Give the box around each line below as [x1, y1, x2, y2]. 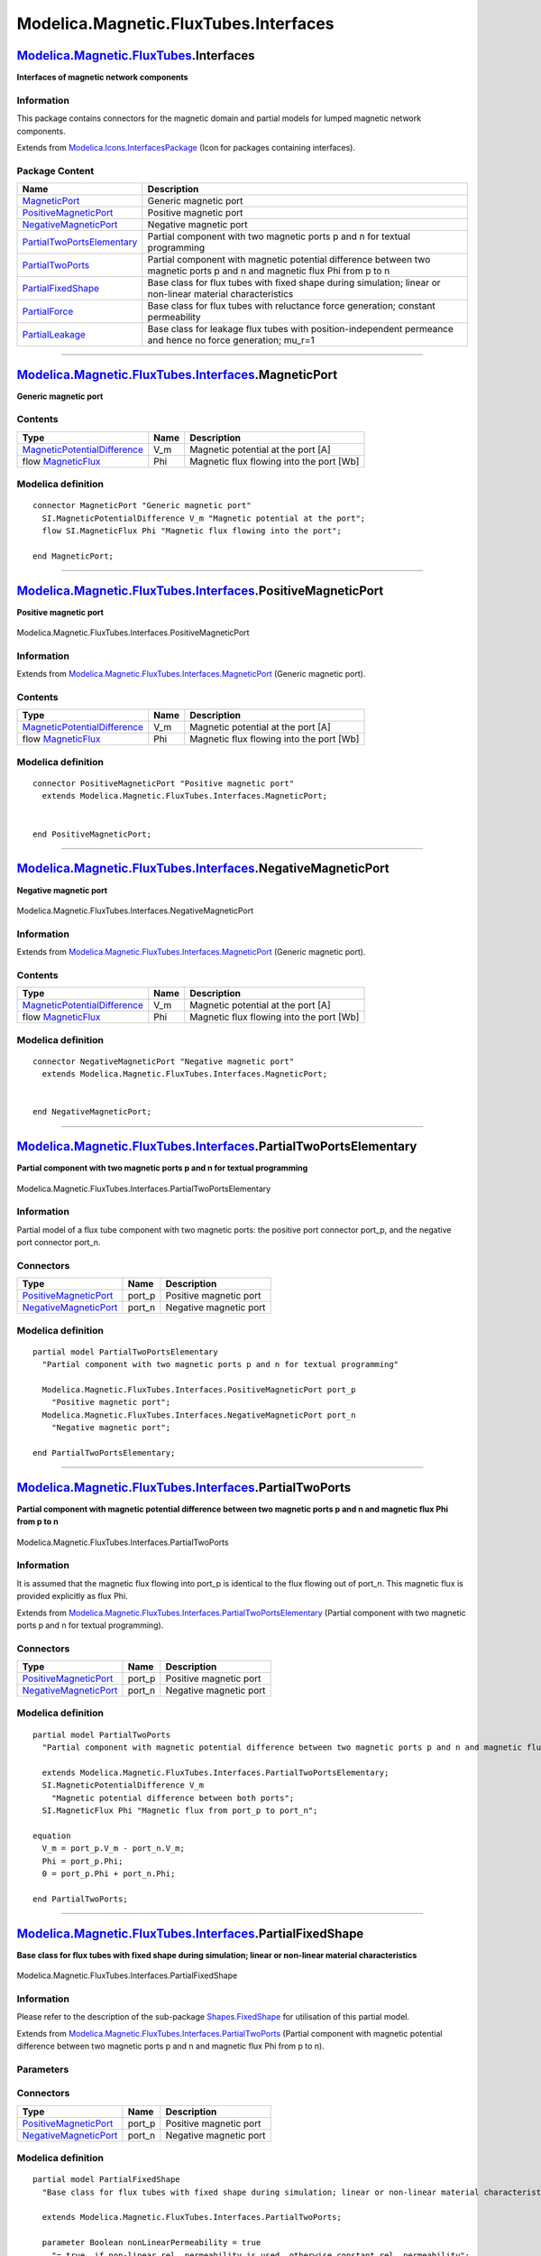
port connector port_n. [16, 1237, 101, 1248]
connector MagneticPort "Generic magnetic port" [32, 501, 252, 511]
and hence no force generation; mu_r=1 [147, 334, 315, 347]
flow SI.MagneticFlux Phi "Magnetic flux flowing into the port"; [41, 526, 342, 536]
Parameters [16, 2063, 69, 2076]
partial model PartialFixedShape [32, 2175, 180, 2185]
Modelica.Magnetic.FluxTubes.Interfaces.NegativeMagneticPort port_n [41, 1410, 356, 1420]
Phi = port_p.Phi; [41, 1855, 124, 1866]
